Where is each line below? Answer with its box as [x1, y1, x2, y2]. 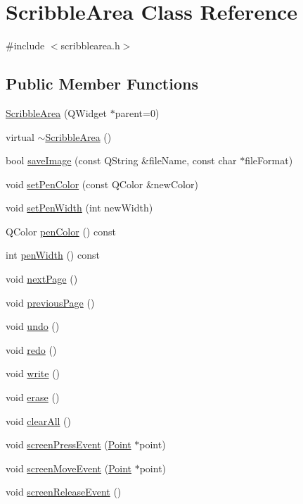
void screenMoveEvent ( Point [6, 460, 132, 475]
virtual [6, 129, 34, 144]
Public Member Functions [6, 73, 198, 94]
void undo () [6, 319, 60, 333]
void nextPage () [6, 271, 78, 286]
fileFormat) [245, 153, 293, 168]
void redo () [6, 342, 57, 357]
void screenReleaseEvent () [6, 484, 122, 499]
